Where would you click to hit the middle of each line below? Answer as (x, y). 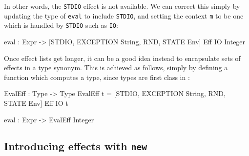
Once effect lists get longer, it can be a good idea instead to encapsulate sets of (122, 58)
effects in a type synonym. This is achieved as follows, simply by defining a (116, 68)
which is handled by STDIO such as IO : (61, 25)
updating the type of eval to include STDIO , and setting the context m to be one (124, 15)
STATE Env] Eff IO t (36, 103)
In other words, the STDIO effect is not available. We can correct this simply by (122, 6)
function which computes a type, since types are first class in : (97, 77)
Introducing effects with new (75, 146)
